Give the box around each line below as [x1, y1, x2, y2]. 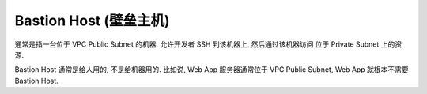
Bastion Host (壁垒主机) [14, 12, 170, 29]
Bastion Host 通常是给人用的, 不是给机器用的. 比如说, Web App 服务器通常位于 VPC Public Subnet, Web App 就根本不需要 [14, 65, 409, 74]
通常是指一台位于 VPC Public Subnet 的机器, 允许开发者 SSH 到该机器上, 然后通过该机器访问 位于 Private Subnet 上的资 [14, 39, 402, 49]
